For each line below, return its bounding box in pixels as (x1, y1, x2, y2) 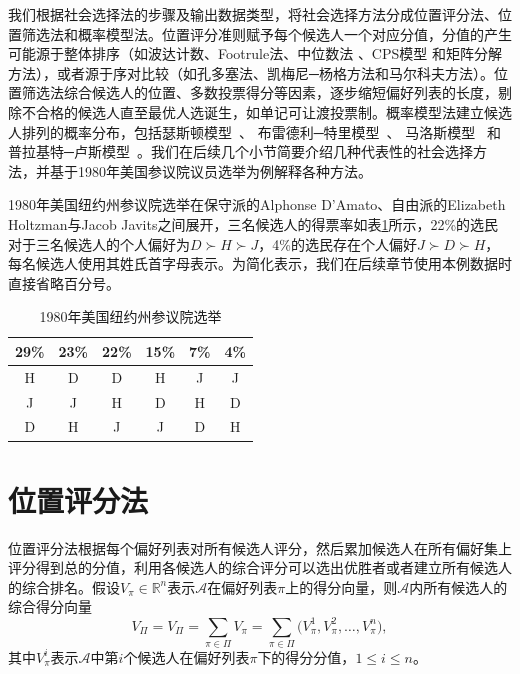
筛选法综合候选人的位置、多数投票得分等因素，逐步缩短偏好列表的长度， (21, 82, 498, 103)
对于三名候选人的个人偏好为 (8, 233, 190, 254)
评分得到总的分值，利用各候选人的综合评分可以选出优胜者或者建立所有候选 (8, 557, 498, 578)
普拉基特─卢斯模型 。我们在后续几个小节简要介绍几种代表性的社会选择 (8, 141, 473, 162)
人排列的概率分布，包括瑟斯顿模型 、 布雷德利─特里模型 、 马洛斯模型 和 (8, 121, 501, 142)
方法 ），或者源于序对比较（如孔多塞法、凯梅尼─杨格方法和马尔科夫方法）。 (8, 62, 494, 83)
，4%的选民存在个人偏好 (258, 233, 417, 254)
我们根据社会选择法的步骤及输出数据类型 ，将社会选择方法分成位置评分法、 (8, 4, 498, 24)
